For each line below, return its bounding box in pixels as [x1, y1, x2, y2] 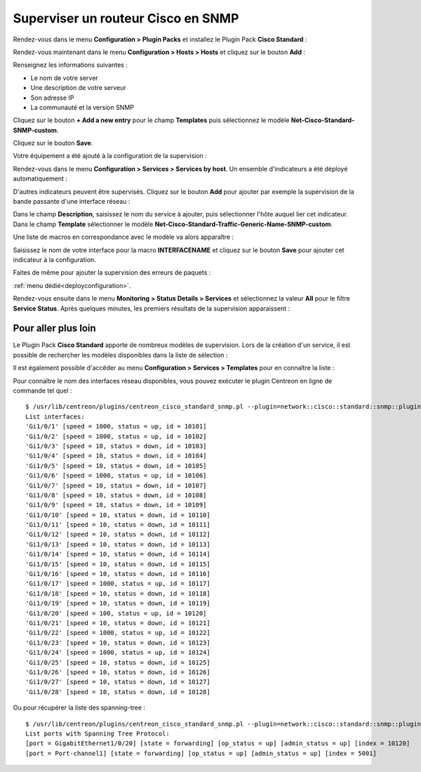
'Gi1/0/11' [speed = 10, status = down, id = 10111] [25, 521, 210, 529]
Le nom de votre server [30, 74, 98, 82]
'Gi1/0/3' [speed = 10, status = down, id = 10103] [25, 442, 207, 450]
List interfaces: [25, 412, 85, 421]
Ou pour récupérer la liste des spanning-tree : [13, 703, 146, 712]
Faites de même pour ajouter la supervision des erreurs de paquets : [13, 268, 211, 277]
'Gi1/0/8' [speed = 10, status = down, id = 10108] [25, 491, 207, 499]
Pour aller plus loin [13, 322, 96, 334]
